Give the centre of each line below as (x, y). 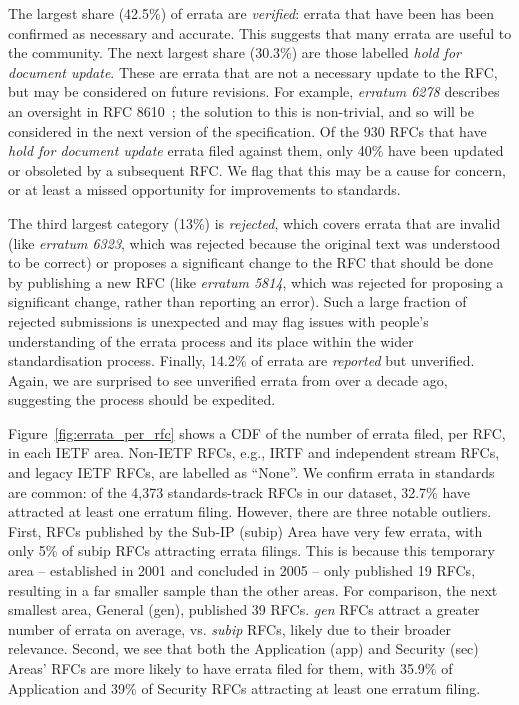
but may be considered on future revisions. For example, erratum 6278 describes (254, 91)
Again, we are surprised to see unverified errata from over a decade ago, (228, 379)
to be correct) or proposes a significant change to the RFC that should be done (251, 262)
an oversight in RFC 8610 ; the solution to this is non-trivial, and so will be (241, 110)
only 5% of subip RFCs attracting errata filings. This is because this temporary (251, 550)
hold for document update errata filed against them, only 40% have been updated (256, 150)
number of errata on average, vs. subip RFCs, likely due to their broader (230, 628)
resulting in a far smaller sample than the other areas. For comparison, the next (253, 589)
